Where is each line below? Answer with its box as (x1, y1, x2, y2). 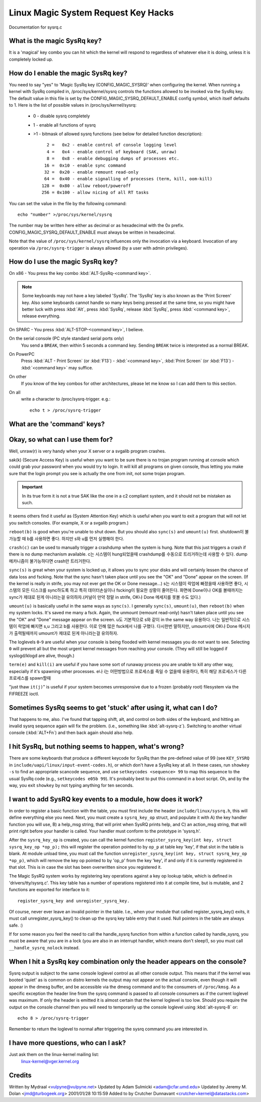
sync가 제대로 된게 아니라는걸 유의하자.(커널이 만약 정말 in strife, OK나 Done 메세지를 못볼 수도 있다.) (9, 594, 201, 600)
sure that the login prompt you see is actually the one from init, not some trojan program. (9, 470, 186, 476)
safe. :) (9, 922, 23, 928)
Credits (9, 1071, 32, 1079)
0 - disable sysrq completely (33, 113, 90, 119)
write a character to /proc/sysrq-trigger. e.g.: (21, 396, 111, 402)
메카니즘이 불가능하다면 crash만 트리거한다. (9, 558, 91, 564)
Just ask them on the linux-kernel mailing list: (9, 1052, 99, 1057)
